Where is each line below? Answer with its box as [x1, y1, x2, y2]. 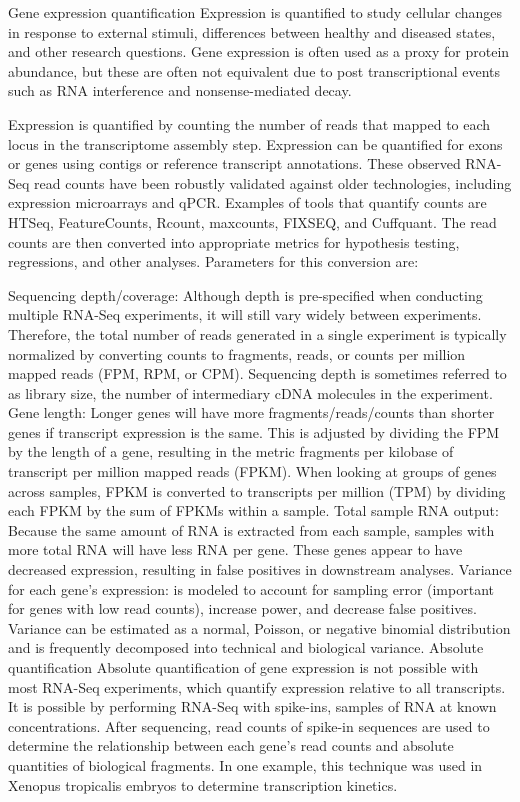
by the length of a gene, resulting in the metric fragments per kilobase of [8, 441, 454, 462]
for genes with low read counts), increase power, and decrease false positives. [8, 598, 477, 619]
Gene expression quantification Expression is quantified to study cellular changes [8, 2, 503, 22]
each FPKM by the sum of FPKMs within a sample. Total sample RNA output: [8, 500, 499, 521]
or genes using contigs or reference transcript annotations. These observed [8, 153, 461, 174]
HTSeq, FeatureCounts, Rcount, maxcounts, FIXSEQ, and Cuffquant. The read [8, 211, 497, 232]
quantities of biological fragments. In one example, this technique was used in [8, 754, 483, 775]
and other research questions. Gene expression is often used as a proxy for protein [8, 41, 510, 62]
